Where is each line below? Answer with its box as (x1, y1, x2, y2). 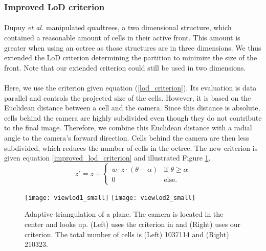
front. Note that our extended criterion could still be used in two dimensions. (4, 62, 246, 73)
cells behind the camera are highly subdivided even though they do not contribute (4, 112, 262, 123)
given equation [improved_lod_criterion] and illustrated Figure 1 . (4, 152, 211, 163)
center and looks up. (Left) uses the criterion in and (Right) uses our (25, 219, 241, 229)
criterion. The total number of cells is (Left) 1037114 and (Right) (25, 229, 229, 239)
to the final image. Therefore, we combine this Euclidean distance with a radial (4, 122, 252, 133)
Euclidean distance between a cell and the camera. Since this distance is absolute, (4, 102, 260, 113)
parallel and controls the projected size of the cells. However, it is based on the (4, 92, 251, 103)
